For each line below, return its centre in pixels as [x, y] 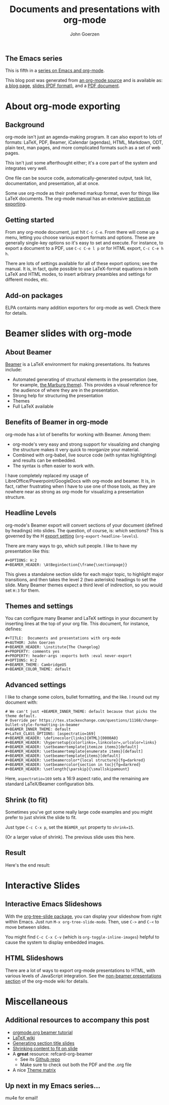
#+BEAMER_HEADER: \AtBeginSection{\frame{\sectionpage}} [66, 565]
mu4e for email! [22, 1098]
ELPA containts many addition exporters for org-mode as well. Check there [83, 308]
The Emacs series [34, 58]
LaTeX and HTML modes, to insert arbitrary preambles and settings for [79, 274]
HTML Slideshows [35, 958]
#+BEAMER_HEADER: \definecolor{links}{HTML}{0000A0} [62, 738]
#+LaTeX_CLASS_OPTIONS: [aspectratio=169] [50, 734]
